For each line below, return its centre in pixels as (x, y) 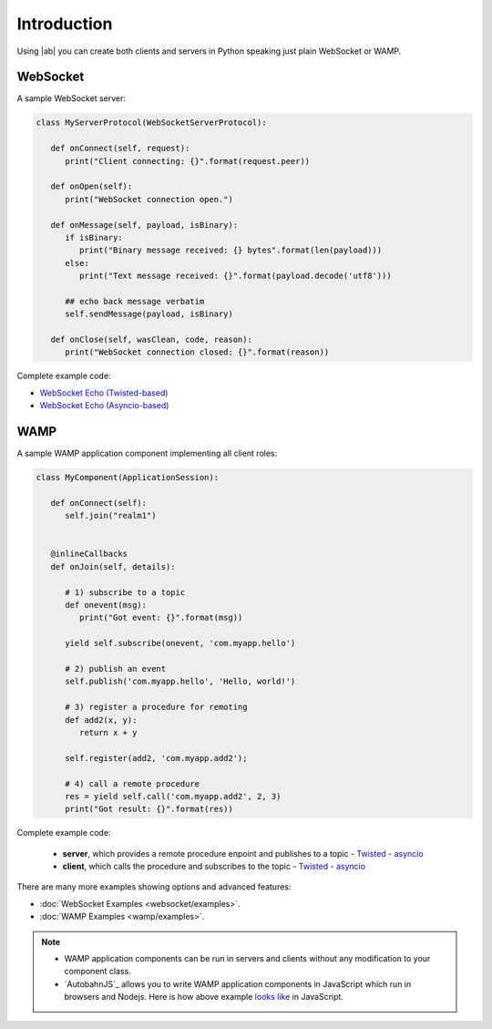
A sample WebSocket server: (72, 98)
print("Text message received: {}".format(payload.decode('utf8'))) (235, 276)
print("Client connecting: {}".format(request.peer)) (188, 161)
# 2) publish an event (116, 669)
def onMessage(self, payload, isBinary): (144, 225)
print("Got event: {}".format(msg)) (161, 618)
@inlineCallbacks (89, 554)
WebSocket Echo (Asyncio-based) (104, 406)
